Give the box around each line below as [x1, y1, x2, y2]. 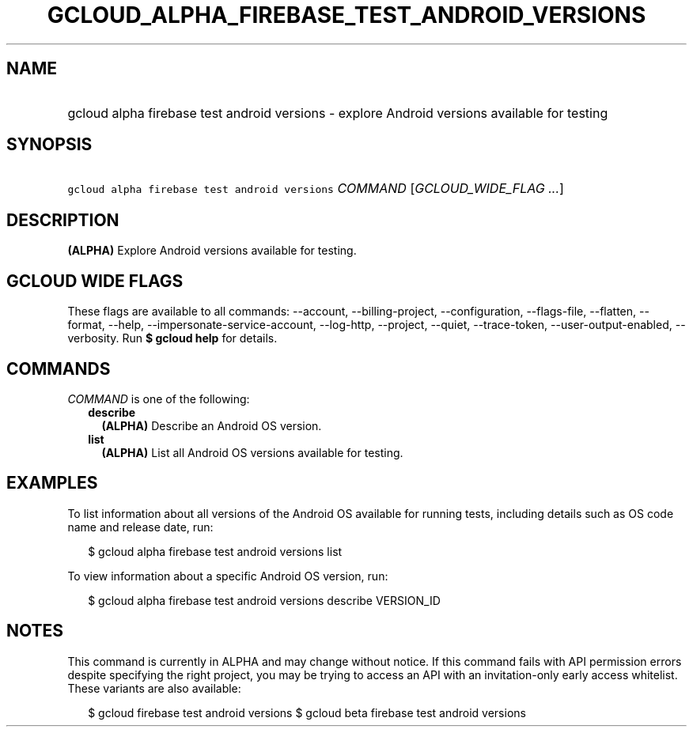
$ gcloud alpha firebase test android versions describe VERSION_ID [88, 593, 441, 607]
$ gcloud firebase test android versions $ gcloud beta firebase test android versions [88, 705, 526, 720]
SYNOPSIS [6, 134, 93, 155]
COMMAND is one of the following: [67, 391, 250, 406]
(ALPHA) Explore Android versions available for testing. [67, 244, 357, 258]
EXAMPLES [6, 473, 98, 493]
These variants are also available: [67, 681, 241, 695]
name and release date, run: [67, 520, 214, 534]
